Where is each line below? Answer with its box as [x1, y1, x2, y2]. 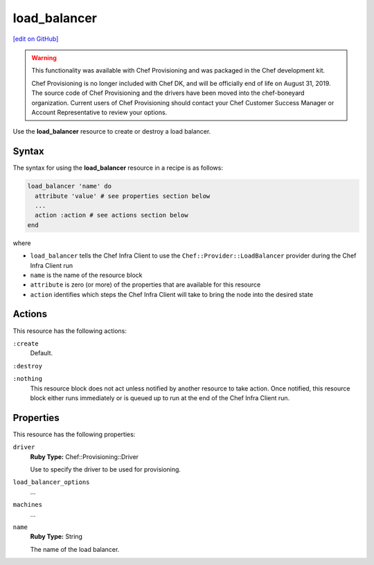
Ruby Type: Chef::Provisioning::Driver [30, 452, 139, 460]
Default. [30, 349, 53, 357]
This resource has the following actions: [12, 326, 127, 335]
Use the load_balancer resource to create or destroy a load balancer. [12, 127, 211, 136]
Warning [31, 53, 57, 62]
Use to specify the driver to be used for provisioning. [30, 465, 181, 474]
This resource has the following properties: [12, 430, 136, 438]
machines [12, 501, 43, 509]
